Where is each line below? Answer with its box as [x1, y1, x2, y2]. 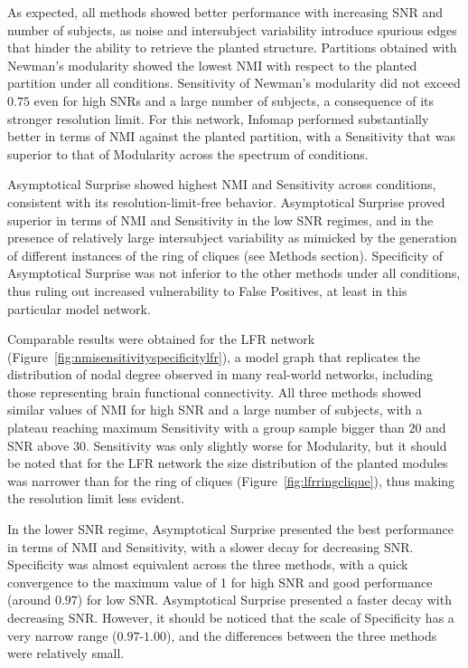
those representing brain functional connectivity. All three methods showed [7, 382, 422, 401]
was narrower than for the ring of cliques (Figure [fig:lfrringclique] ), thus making [7, 471, 455, 490]
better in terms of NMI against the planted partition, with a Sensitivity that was [7, 127, 455, 146]
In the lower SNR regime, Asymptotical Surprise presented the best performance [7, 520, 454, 539]
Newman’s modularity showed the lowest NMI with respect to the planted [7, 55, 417, 74]
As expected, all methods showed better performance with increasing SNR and [7, 3, 444, 21]
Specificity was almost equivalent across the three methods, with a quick [7, 555, 408, 574]
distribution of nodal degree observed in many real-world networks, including [7, 365, 434, 384]
